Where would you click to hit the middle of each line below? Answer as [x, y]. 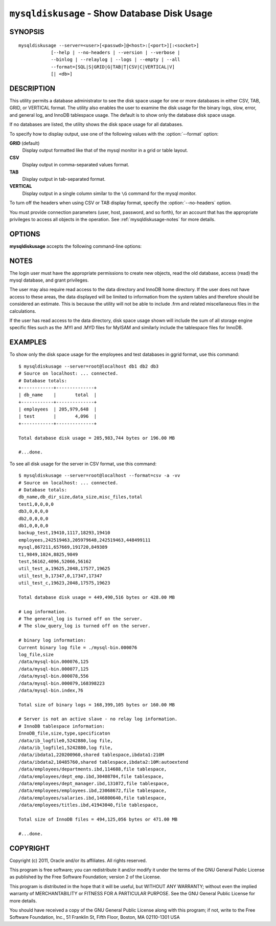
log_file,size [36, 654]
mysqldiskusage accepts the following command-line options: [76, 246]
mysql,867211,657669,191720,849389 [63, 547]
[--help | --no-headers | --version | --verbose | [116, 52]
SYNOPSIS [27, 31]
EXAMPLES [28, 342]
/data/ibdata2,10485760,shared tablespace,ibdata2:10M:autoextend [103, 762]
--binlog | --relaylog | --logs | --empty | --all [116, 60]
